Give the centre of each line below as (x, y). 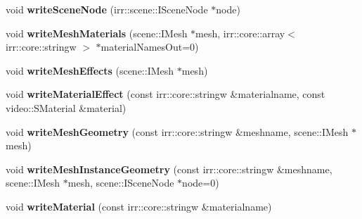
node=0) (201, 183)
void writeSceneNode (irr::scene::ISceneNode (107, 9)
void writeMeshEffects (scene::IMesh (90, 70)
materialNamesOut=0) (150, 47)
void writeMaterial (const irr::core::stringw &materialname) (139, 206)
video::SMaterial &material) (66, 107)
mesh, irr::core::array (240, 33)
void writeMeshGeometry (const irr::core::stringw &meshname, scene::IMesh (177, 131)
